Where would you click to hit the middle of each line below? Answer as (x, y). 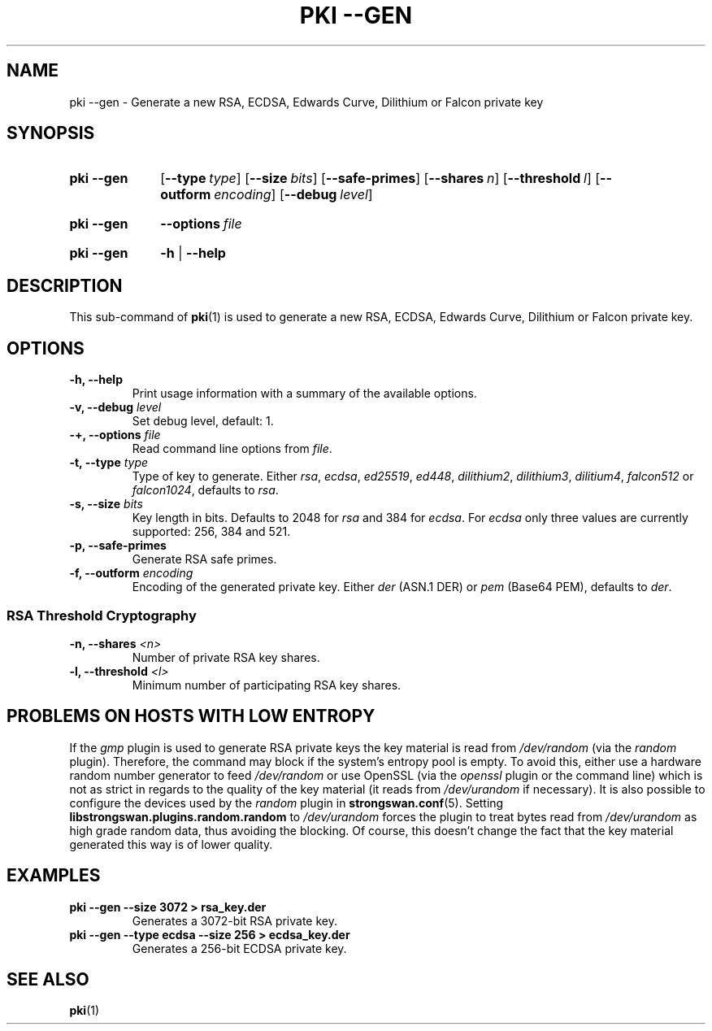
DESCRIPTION (65, 285)
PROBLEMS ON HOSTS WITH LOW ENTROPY (191, 716)
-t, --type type (109, 463)
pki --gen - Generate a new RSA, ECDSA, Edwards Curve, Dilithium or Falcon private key (306, 102)
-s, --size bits (106, 504)
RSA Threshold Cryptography (102, 615)
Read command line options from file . (232, 449)
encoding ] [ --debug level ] (293, 195)
